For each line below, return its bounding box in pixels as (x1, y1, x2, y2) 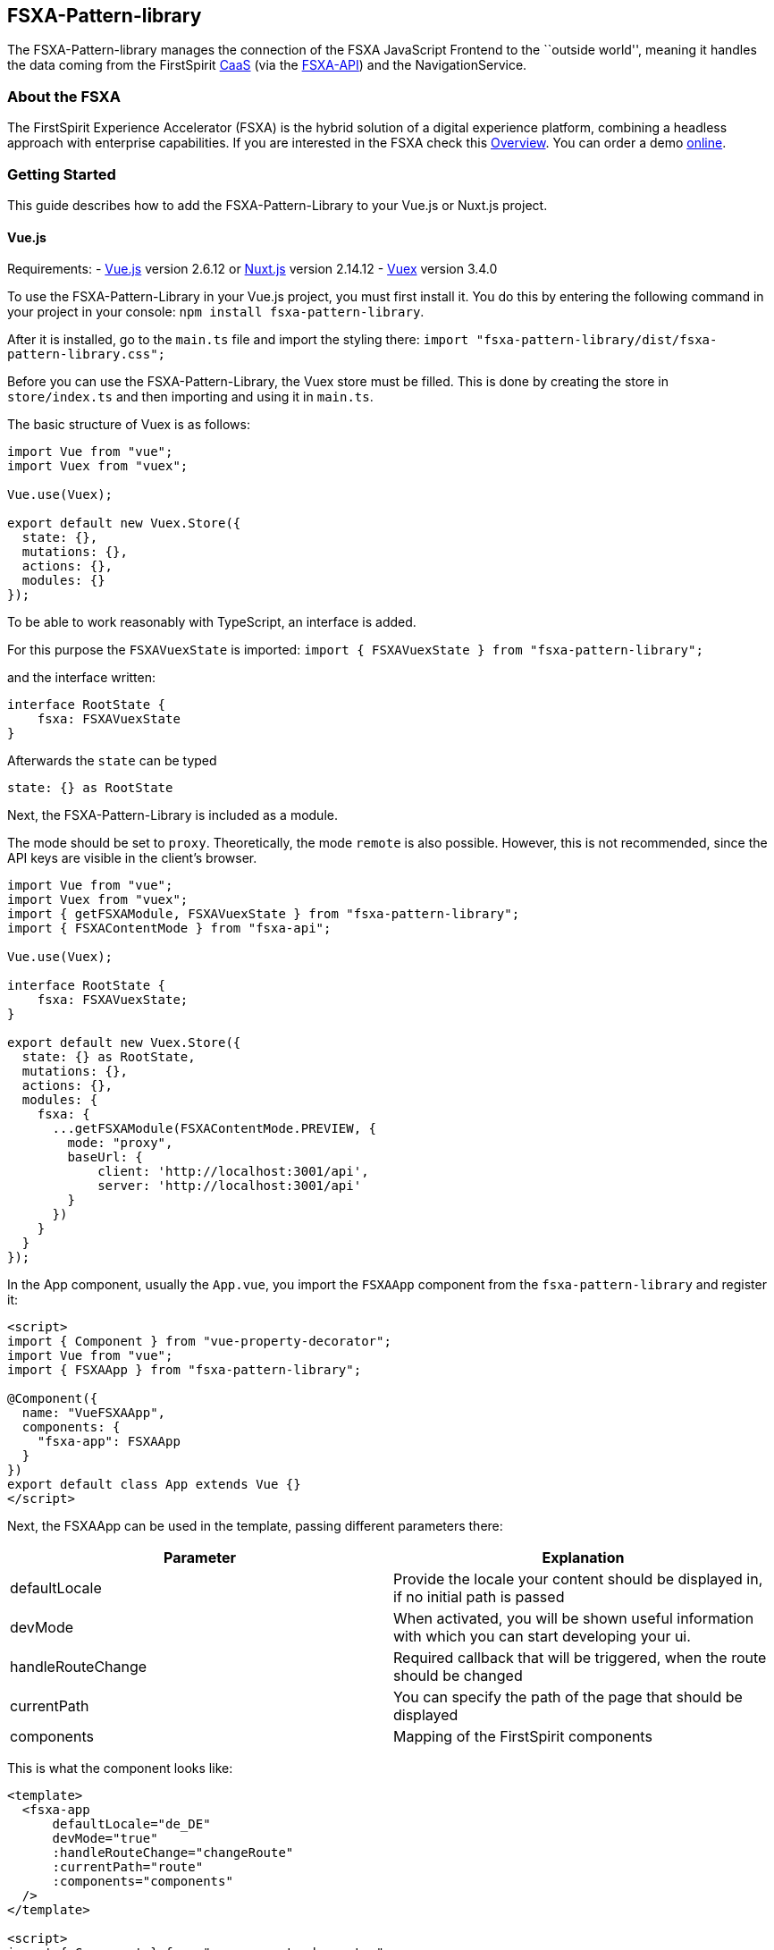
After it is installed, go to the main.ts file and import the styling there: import (7, 332, 469, 348)
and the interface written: (7, 670, 156, 686)
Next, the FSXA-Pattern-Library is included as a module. (7, 807, 338, 823)
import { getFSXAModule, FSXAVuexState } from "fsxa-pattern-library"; (7, 907, 520, 922)
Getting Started (7, 165, 116, 183)
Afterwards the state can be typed (7, 753, 217, 769)
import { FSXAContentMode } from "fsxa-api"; (7, 921, 332, 936)
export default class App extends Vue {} (7, 1477, 301, 1492)
